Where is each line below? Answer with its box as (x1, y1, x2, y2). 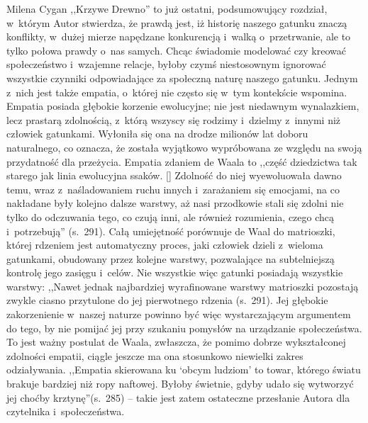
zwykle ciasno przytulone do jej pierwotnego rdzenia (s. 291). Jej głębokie (6, 293, 328, 308)
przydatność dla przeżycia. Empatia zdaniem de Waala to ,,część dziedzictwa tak (6, 154, 357, 169)
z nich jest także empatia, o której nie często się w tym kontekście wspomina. (6, 84, 347, 99)
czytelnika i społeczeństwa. (6, 404, 125, 419)
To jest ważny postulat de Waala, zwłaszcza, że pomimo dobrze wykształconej (6, 334, 346, 349)
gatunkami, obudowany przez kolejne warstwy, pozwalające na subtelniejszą (6, 251, 335, 266)
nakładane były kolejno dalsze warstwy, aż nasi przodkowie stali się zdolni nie (6, 196, 344, 210)
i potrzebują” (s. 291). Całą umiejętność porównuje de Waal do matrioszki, (6, 223, 335, 238)
